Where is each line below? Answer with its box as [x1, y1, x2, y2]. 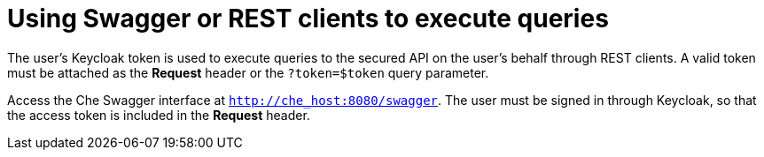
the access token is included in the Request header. [7, 107, 310, 123]
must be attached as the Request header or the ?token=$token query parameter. [7, 64, 489, 80]
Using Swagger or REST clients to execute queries [7, 4, 609, 34]
